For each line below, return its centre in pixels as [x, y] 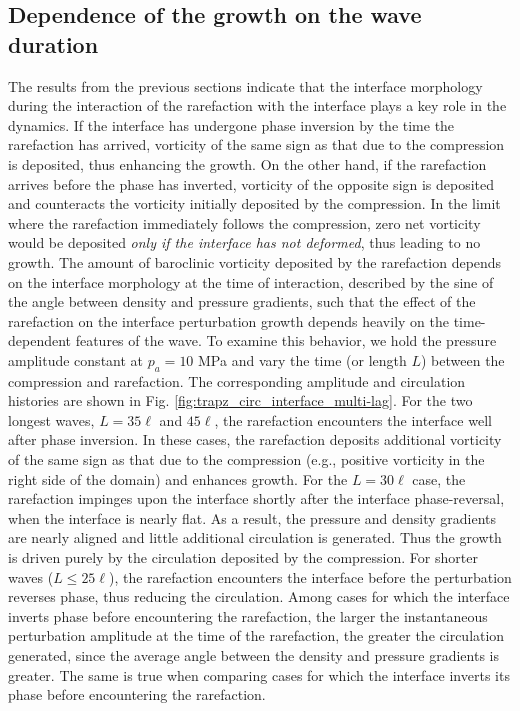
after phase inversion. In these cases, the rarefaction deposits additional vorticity [255, 439]
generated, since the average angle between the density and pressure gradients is [253, 655]
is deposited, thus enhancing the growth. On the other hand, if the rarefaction [247, 163]
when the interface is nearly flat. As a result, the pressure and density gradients [252, 517]
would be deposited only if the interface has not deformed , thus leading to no [244, 242]
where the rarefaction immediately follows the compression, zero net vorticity [244, 222]
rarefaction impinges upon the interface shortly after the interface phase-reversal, [256, 498]
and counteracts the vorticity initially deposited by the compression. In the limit [254, 203]
